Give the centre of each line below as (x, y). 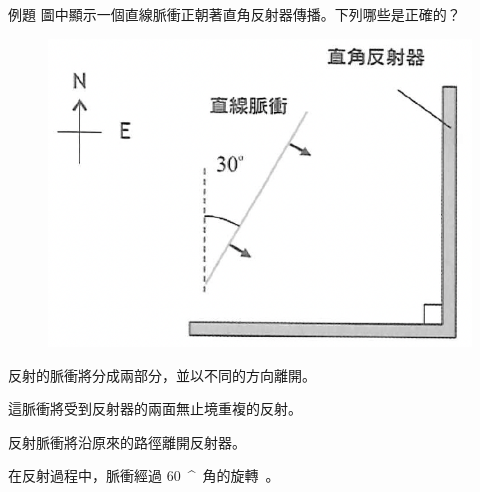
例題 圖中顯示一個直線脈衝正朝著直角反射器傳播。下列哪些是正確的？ (234, 14)
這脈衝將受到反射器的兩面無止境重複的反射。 (155, 408)
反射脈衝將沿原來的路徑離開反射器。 (127, 441)
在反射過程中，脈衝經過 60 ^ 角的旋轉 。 (144, 475)
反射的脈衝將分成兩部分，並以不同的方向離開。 (162, 374)
